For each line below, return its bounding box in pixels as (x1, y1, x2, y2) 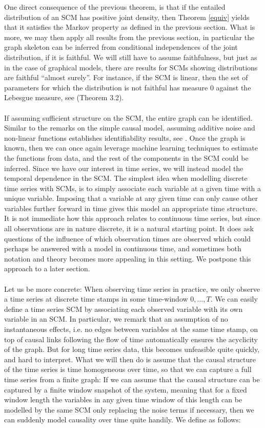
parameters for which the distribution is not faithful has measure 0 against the (4, 82, 251, 92)
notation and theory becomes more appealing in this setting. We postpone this (4, 253, 251, 264)
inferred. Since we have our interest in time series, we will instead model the (4, 162, 243, 173)
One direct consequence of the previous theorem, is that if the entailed (4, 2, 226, 12)
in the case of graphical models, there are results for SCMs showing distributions (4, 62, 258, 72)
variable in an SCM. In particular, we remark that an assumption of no (4, 313, 228, 324)
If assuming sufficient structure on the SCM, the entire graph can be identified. (4, 112, 253, 123)
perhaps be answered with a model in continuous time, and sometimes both (4, 243, 241, 254)
